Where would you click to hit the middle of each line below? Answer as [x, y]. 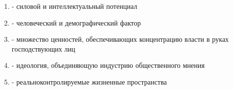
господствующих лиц [43, 48]
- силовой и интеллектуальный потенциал [74, 6]
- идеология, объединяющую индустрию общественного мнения [108, 65]
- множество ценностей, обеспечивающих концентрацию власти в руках [120, 39]
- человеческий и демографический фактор [76, 22]
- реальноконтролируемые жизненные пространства [89, 81]
